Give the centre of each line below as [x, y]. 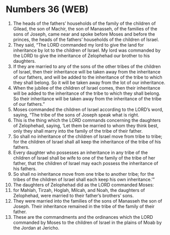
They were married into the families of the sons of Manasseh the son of [88, 201]
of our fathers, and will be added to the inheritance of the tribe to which [88, 77]
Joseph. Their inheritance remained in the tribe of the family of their [84, 206]
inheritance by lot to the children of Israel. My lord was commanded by [87, 50]
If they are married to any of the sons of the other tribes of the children [87, 66]
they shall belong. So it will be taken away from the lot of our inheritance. [89, 83]
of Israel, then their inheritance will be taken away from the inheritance [87, 71]
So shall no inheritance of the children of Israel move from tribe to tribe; [88, 136]
